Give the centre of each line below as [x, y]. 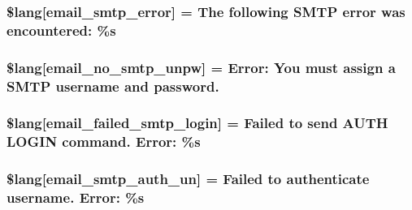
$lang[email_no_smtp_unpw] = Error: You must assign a [201, 67]
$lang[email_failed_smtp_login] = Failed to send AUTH [197, 123]
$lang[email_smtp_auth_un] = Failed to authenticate [188, 179]
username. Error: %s [76, 197]
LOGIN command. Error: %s [104, 141]
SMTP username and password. [113, 86]
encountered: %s [61, 30]
